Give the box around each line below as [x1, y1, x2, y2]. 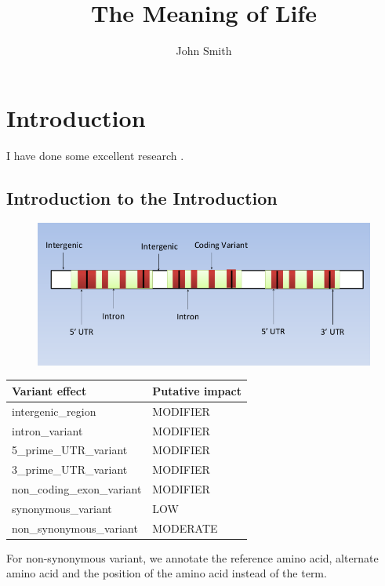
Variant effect [12, 382, 87, 399]
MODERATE [152, 519, 218, 536]
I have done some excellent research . [6, 147, 184, 163]
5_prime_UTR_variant [12, 442, 128, 458]
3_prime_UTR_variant [12, 461, 128, 478]
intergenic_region [12, 402, 96, 419]
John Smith [176, 42, 232, 59]
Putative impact [152, 382, 242, 399]
